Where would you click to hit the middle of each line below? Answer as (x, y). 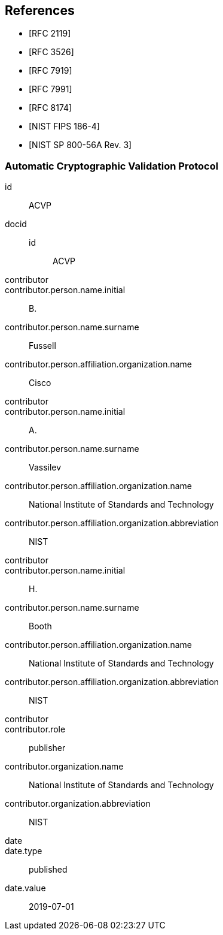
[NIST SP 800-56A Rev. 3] (80, 145)
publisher (47, 748)
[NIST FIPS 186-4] (64, 126)
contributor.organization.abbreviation (78, 804)
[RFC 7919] (51, 71)
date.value (25, 888)
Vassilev (45, 467)
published (48, 870)
